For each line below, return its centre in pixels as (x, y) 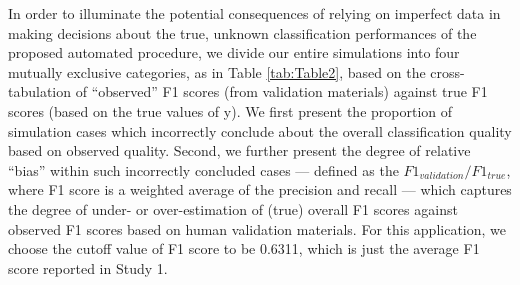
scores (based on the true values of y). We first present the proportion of (230, 110)
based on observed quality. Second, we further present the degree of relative (239, 150)
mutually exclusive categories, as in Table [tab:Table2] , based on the (217, 71)
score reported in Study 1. (88, 267)
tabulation (40, 91)
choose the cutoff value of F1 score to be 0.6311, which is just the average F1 (244, 248)
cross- (447, 71)
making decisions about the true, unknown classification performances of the (242, 32)
